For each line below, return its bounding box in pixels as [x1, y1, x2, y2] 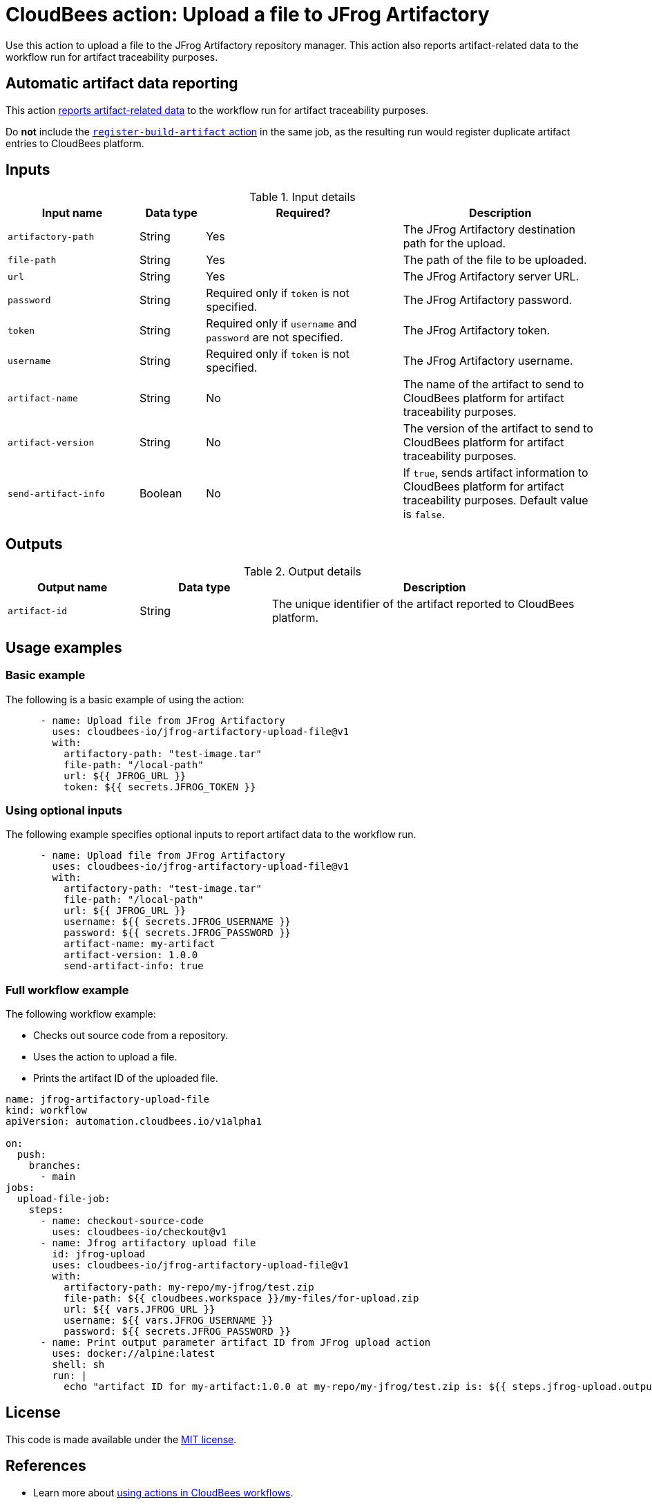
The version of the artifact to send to [403, 421, 593, 436]
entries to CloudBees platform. [6, 137, 144, 149]
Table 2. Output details [243, 564, 362, 579]
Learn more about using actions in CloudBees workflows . [33, 1486, 294, 1498]
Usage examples [6, 638, 122, 656]
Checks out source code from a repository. [33, 1029, 229, 1041]
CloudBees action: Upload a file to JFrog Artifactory [6, 3, 490, 26]
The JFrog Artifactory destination [403, 222, 575, 237]
